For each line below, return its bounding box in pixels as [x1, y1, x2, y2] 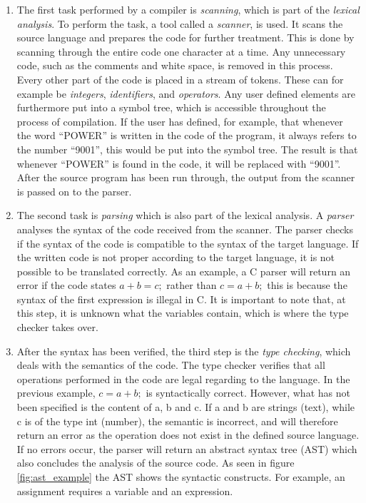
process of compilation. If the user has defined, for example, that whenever [16, 113, 343, 128]
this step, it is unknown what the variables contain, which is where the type [16, 305, 349, 320]
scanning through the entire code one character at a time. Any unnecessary [16, 44, 346, 59]
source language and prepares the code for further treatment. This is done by [16, 30, 355, 45]
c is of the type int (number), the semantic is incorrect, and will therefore [16, 413, 338, 428]
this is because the [267, 278, 347, 293]
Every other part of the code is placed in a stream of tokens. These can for [16, 71, 344, 86]
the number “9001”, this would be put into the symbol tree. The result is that [16, 141, 358, 156]
